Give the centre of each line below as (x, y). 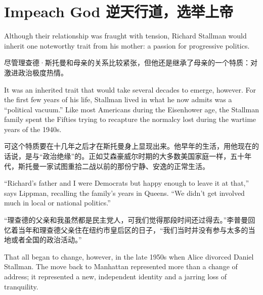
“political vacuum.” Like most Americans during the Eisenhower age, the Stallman (131, 109)
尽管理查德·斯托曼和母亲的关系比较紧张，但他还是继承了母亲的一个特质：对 (131, 62)
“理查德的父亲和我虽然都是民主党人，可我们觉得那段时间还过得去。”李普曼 (126, 220)
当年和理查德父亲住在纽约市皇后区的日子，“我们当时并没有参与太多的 (133, 229)
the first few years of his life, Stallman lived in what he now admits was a (118, 99)
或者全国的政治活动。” (46, 240)
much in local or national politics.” (57, 203)
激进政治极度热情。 (36, 72)
